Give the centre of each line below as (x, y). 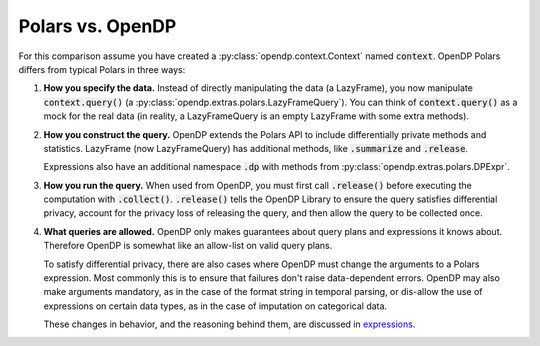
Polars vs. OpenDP (97, 26)
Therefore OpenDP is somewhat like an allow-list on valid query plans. (188, 246)
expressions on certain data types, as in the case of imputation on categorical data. (215, 306)
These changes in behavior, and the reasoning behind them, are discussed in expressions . (229, 324)
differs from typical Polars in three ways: (102, 69)
